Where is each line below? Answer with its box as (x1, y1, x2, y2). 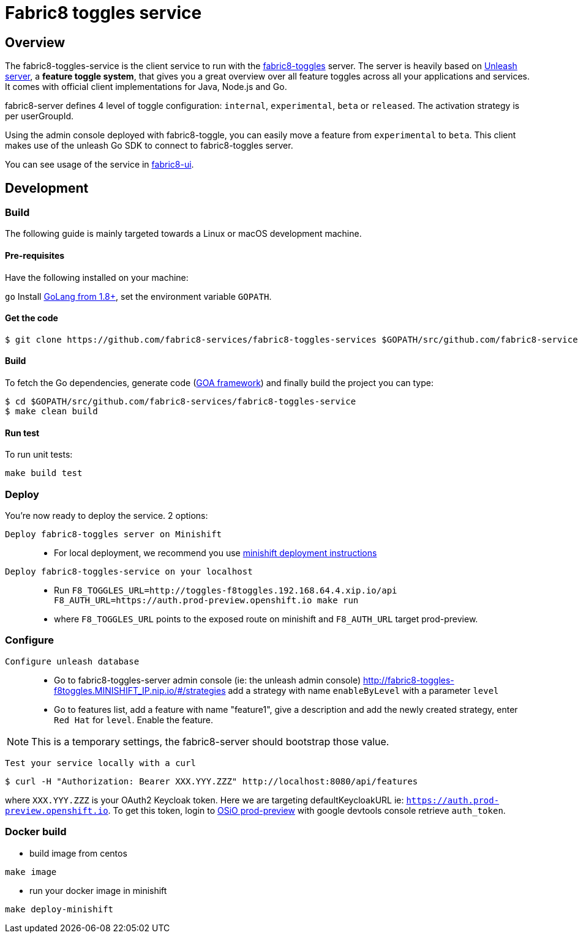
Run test (5, 427, 40, 438)
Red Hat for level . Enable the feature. (54, 714, 214, 725)
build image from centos (29, 847, 127, 858)
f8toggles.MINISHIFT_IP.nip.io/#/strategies (54, 685, 226, 696)
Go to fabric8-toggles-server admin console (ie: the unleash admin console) (54, 674, 361, 685)
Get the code (5, 313, 58, 324)
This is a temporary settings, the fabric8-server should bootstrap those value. (31, 735, 389, 748)
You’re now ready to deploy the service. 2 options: (5, 510, 208, 521)
